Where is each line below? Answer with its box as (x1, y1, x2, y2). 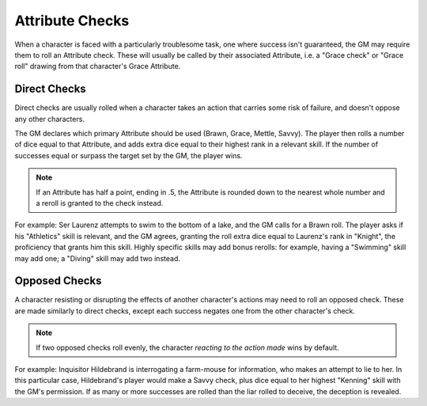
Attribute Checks (14, 12, 130, 29)
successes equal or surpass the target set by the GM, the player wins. (14, 150, 243, 160)
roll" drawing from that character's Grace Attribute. (14, 62, 181, 71)
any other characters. (14, 114, 85, 123)
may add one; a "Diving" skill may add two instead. (14, 253, 181, 263)
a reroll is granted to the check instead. (36, 198, 164, 207)
